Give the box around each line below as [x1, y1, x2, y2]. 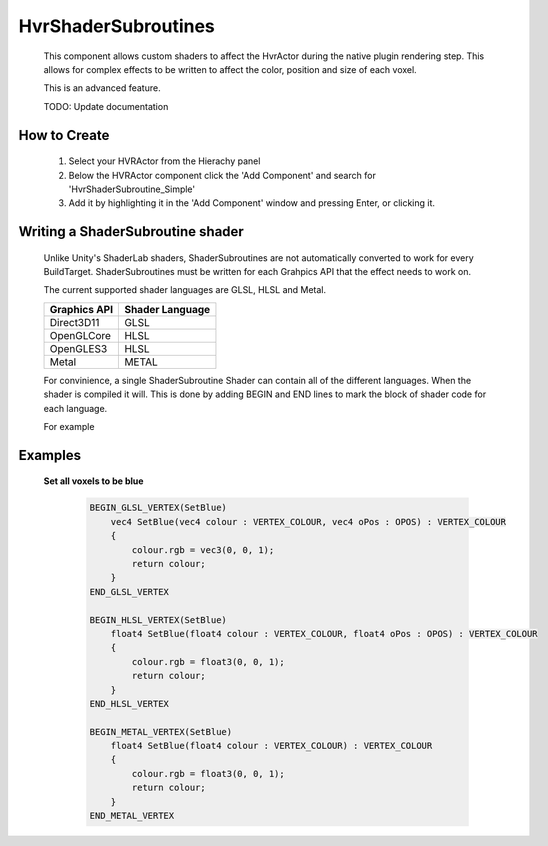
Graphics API [49, 302, 114, 316]
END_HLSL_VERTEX [89, 698, 170, 709]
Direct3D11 [49, 315, 100, 329]
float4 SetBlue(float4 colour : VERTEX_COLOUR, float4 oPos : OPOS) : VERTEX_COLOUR [110, 628, 539, 639]
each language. [43, 402, 108, 414]
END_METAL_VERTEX [89, 810, 175, 822]
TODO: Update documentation [43, 100, 169, 112]
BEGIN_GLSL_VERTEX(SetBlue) [89, 502, 227, 514]
